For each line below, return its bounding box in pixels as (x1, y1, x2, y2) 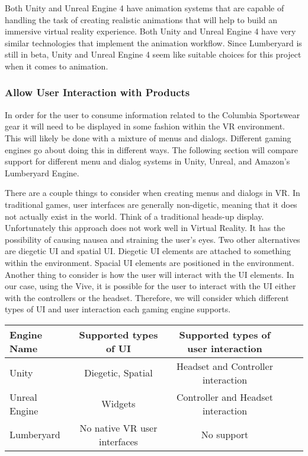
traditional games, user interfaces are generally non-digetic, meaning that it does (5, 198, 297, 210)
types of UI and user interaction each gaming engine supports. (5, 303, 231, 315)
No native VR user (79, 420, 158, 435)
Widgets (101, 397, 136, 411)
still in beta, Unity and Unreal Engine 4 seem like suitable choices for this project (5, 48, 301, 61)
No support (201, 427, 249, 442)
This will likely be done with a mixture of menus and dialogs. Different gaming (5, 131, 291, 144)
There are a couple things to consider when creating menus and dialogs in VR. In (5, 186, 300, 199)
